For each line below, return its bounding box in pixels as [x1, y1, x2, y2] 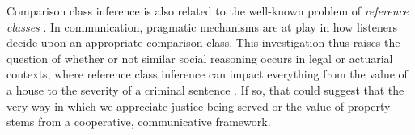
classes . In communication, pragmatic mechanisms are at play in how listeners [6, 18, 397, 35]
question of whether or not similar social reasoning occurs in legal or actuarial [6, 49, 393, 66]
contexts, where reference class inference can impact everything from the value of [6, 65, 408, 82]
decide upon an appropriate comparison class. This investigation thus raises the [6, 34, 400, 51]
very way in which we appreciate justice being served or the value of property [6, 97, 391, 114]
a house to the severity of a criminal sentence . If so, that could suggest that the [6, 81, 404, 98]
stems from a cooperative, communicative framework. [6, 113, 271, 130]
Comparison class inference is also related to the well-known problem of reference [6, 2, 409, 19]
